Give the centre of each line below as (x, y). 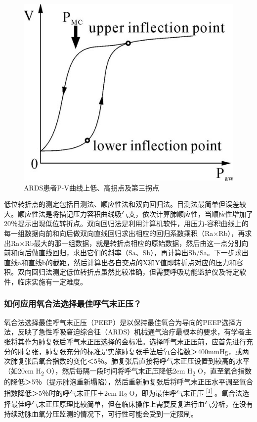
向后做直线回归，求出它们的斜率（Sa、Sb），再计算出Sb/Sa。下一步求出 (133, 253)
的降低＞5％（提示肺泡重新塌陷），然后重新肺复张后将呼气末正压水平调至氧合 (128, 381)
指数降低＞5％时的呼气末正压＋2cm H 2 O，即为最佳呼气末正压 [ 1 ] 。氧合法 (123, 393)
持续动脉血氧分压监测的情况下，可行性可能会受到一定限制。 (101, 413)
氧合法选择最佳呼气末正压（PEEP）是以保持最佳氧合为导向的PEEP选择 (120, 322)
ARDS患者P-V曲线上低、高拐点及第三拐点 (91, 187)
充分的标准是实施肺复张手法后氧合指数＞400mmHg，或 (154, 351)
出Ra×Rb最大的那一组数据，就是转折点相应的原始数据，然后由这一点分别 (123, 243)
